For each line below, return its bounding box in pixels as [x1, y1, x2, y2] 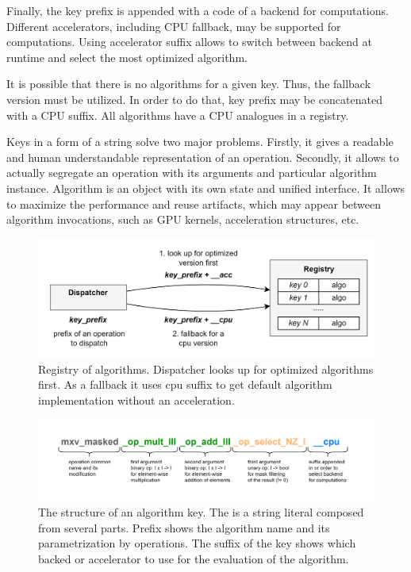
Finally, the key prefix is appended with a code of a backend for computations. [6, 2, 389, 18]
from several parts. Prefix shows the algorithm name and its [38, 519, 330, 536]
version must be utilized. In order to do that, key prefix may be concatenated [6, 90, 382, 107]
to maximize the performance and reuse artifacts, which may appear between [6, 195, 382, 212]
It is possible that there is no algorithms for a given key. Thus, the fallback [6, 75, 371, 92]
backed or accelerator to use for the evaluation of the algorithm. [38, 550, 349, 566]
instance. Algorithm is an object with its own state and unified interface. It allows [6, 179, 405, 196]
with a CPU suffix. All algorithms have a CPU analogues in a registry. [6, 106, 349, 123]
